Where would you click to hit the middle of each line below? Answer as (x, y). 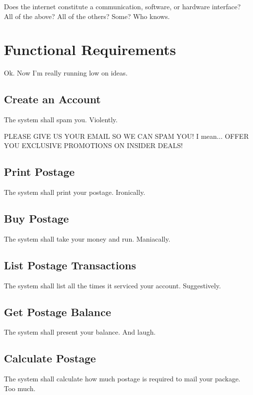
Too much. (20, 388)
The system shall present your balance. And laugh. (80, 332)
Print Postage (39, 172)
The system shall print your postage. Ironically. (75, 192)
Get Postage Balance (58, 311)
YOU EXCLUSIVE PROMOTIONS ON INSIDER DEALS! (93, 145)
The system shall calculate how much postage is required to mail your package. (122, 379)
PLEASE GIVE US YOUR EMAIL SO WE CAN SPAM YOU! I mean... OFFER (126, 136)
